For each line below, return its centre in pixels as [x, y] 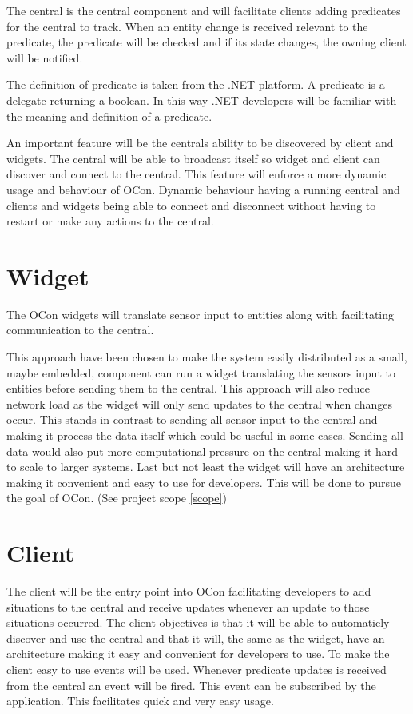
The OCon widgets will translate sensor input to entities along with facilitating [201, 314]
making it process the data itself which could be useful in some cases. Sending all [205, 435]
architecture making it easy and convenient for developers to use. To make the [198, 654]
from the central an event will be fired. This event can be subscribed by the [191, 685]
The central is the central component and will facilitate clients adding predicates [204, 10]
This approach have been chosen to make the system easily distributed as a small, [207, 357]
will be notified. [45, 57]
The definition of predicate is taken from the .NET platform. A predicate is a [196, 84]
